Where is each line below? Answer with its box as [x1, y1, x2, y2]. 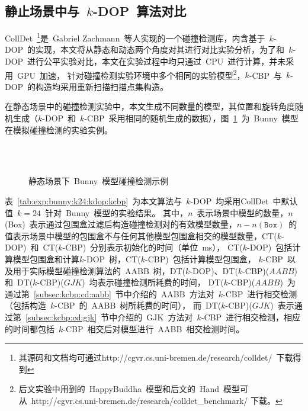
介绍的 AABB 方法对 [131, 287, 214, 300]
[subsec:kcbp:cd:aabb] [34, 287, 111, 300]
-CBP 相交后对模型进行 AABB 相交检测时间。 [63, 322, 245, 335]
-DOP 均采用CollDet [190, 195, 269, 207]
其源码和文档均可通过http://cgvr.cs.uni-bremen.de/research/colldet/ [18, 351, 272, 364]
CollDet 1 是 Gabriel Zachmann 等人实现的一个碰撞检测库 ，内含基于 [5, 30, 265, 44]
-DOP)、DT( [190, 264, 238, 277]
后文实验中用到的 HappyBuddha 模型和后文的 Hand [18, 383, 219, 395]
